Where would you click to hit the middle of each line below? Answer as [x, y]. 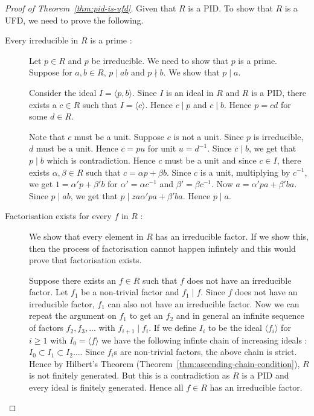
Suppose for [51, 72]
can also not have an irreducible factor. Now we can [203, 303]
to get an [146, 315]
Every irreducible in [42, 40]
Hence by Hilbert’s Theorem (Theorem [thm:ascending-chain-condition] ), [165, 363]
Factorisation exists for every [58, 216]
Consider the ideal [63, 92]
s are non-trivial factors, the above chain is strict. [205, 352]
